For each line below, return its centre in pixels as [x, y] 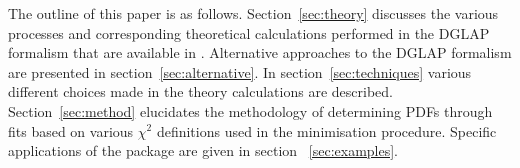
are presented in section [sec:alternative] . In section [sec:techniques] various [240, 71]
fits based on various [71, 130]
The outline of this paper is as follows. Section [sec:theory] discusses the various [253, 13]
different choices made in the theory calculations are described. [200, 91]
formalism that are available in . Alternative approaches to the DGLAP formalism [260, 52]
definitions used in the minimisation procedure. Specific [326, 130]
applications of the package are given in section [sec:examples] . [203, 150]
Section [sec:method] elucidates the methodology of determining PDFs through [250, 110]
